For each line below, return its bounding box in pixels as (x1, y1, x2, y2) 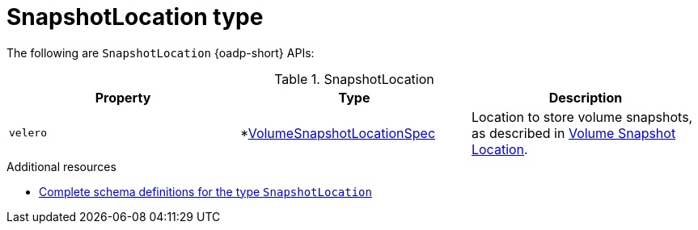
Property (95, 89, 151, 106)
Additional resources (6, 159, 116, 174)
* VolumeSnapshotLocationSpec (239, 124, 436, 141)
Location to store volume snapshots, (471, 108, 693, 125)
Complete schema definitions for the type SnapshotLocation (39, 184, 372, 199)
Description (548, 89, 623, 106)
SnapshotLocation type (6, 3, 264, 31)
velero (9, 127, 47, 140)
